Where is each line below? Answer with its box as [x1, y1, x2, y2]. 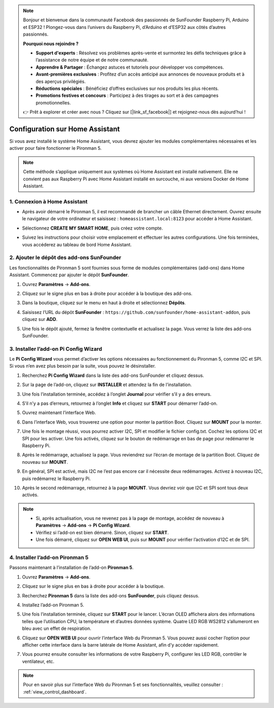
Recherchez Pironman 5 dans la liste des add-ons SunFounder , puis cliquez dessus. [22, 592, 200, 599]
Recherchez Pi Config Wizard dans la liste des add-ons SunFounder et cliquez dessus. [22, 372, 204, 378]
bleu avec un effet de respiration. [22, 625, 91, 632]
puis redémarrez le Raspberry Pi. [22, 475, 91, 481]
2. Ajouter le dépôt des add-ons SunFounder [9, 254, 121, 261]
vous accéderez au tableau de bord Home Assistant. [22, 241, 132, 247]
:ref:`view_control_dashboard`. [23, 689, 87, 695]
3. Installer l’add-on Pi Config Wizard [9, 345, 102, 352]
